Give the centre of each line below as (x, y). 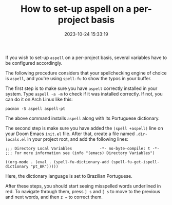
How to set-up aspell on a (76, 9)
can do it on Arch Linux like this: (39, 99)
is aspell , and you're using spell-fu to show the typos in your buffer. (78, 78)
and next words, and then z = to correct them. (54, 197)
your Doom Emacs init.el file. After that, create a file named (70, 134)
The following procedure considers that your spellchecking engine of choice (86, 73)
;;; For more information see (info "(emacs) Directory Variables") (80, 153)
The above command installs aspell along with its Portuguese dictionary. (83, 118)
